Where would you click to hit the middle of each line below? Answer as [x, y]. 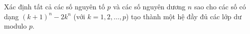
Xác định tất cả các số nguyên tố [55, 6]
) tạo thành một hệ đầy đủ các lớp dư [184, 16]
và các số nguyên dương [149, 6]
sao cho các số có [220, 6]
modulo [15, 26]
